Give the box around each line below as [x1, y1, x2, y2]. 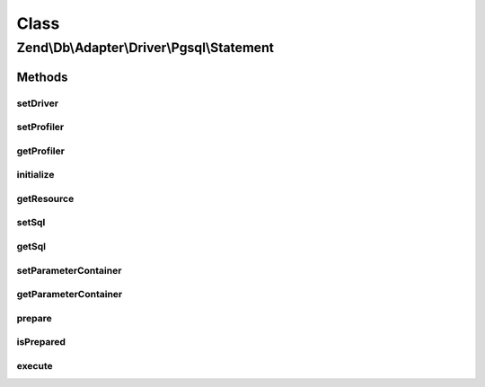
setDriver [16, 97, 58, 110]
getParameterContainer [16, 288, 123, 301]
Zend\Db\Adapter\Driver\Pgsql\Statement [16, 40, 274, 56]
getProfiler [16, 145, 65, 157]
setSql [16, 216, 46, 229]
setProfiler [16, 121, 65, 134]
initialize [16, 169, 55, 181]
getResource [16, 192, 75, 205]
